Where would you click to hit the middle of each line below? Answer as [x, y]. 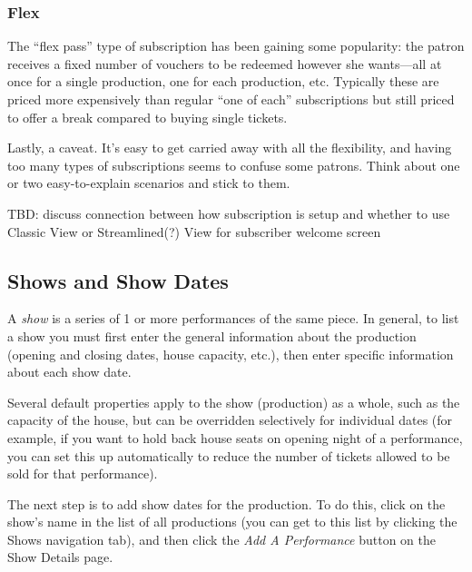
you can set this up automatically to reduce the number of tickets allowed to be [229, 455]
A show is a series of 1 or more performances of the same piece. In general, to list [233, 318]
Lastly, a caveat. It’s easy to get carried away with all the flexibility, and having [230, 148]
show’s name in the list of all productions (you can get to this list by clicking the [232, 522]
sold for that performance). [83, 473]
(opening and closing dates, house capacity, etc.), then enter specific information [231, 354]
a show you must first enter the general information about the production [212, 335]
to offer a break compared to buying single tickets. [147, 117]
